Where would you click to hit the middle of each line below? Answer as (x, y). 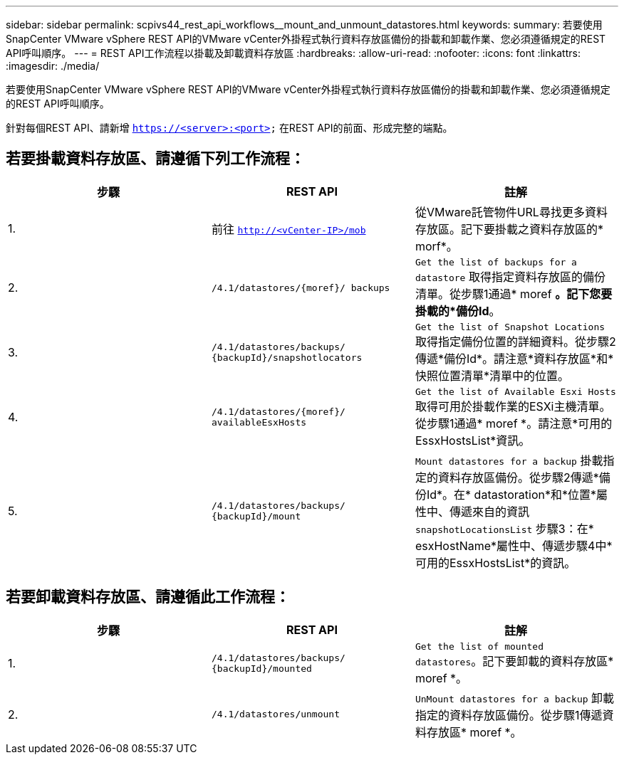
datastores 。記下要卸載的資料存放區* (514, 661)
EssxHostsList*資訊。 (473, 440)
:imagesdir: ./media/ (53, 66)
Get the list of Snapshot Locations (510, 327)
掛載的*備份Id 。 (458, 311)
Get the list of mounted (479, 646)
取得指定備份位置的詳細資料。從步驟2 (515, 341)
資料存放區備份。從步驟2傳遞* (518, 477)
